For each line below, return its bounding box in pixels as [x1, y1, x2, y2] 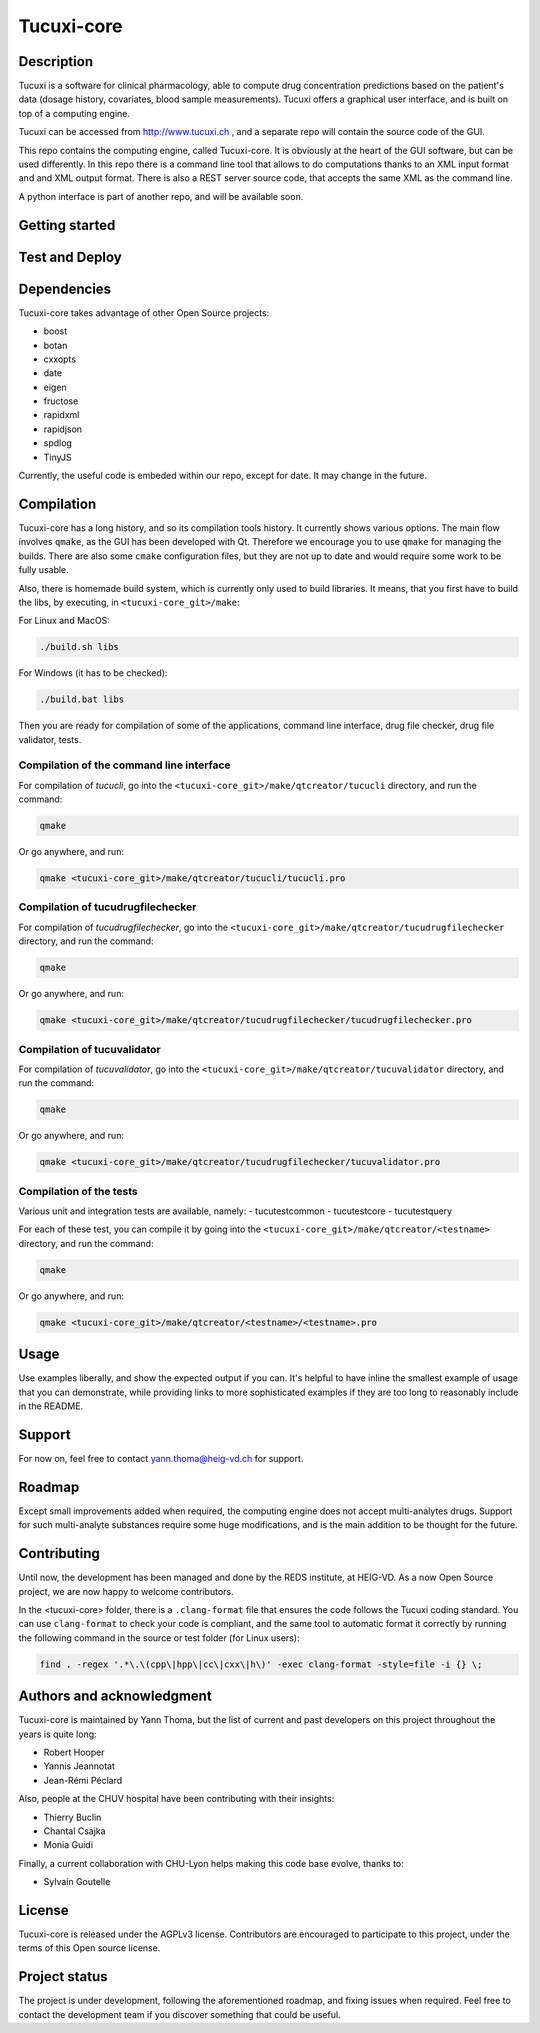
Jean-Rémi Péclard [43, 1774, 123, 1786]
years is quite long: [18, 1728, 97, 1740]
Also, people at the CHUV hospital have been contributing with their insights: [18, 1793, 335, 1805]
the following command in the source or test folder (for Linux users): [18, 1631, 300, 1644]
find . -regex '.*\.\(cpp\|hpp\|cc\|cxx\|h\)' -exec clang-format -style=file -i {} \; [39, 1658, 483, 1670]
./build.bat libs [39, 694, 125, 705]
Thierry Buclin [43, 1811, 102, 1823]
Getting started [18, 216, 116, 234]
